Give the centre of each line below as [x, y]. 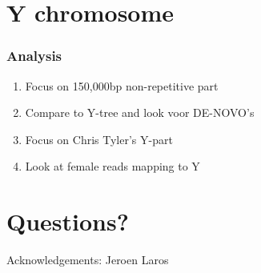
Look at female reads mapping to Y [112, 166]
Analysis [34, 56]
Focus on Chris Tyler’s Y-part [99, 139]
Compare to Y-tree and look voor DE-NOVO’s [140, 112]
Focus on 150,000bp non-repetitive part [122, 85]
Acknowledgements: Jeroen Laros [88, 260]
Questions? [68, 221]
